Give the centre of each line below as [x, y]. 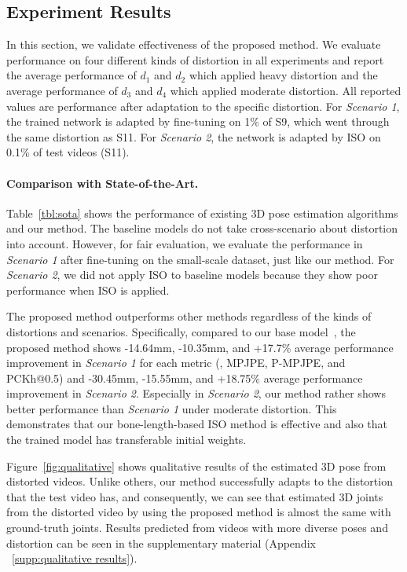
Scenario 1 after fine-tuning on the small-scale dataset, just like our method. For [200, 259]
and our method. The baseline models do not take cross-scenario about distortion [202, 228]
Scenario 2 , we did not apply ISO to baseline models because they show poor [192, 275]
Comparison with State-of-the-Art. [103, 183]
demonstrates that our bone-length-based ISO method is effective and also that [197, 424]
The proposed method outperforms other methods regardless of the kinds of [189, 316]
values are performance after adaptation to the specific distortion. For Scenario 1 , [203, 106]
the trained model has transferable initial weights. [126, 440]
